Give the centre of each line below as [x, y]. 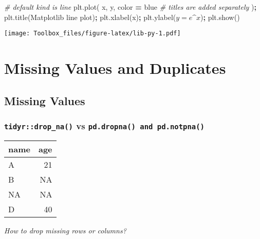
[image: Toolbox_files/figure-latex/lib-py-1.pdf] [92, 34]
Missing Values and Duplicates [115, 68]
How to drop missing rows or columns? [65, 230]
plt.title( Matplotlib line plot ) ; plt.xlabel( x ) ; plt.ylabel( [90, 17]
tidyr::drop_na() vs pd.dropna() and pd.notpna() [104, 125]
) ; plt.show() [220, 17]
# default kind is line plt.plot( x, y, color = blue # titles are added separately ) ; [130, 7]
